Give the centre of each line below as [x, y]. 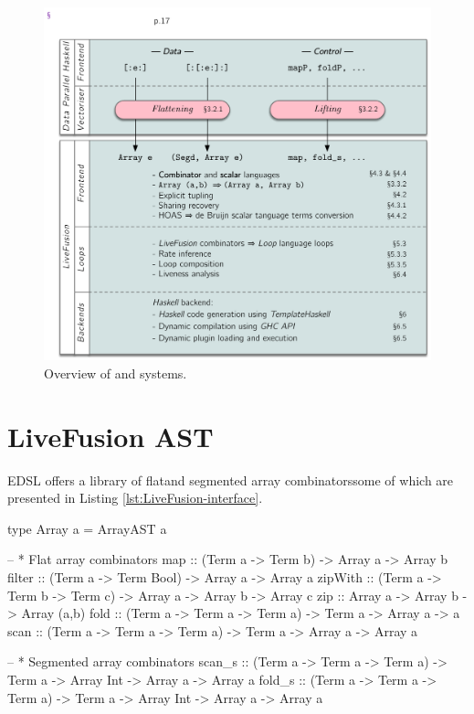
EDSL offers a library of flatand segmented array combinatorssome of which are [231, 480]
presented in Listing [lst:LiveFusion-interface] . [135, 498]
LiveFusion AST [111, 436]
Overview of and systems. [116, 373]
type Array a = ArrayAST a [87, 528]
